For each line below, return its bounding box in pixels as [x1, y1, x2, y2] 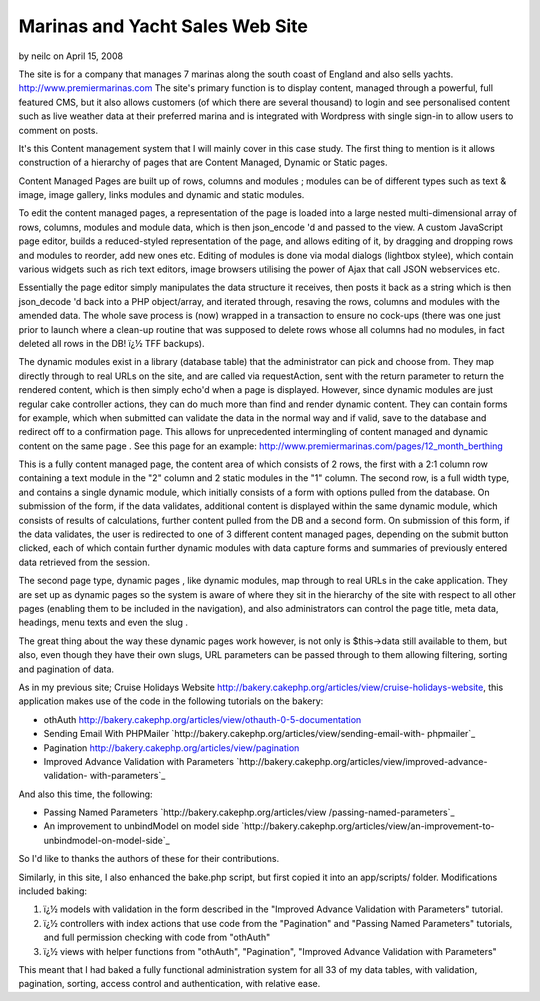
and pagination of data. [18, 663, 115, 675]
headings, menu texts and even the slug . [18, 616, 189, 629]
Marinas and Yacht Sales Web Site [18, 15, 309, 37]
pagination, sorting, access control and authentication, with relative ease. [18, 978, 321, 990]
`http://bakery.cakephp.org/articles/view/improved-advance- [236, 755, 488, 767]
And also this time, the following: [18, 788, 154, 800]
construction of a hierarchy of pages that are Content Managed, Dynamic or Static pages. [18, 156, 388, 169]
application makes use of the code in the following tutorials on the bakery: [18, 695, 324, 707]
